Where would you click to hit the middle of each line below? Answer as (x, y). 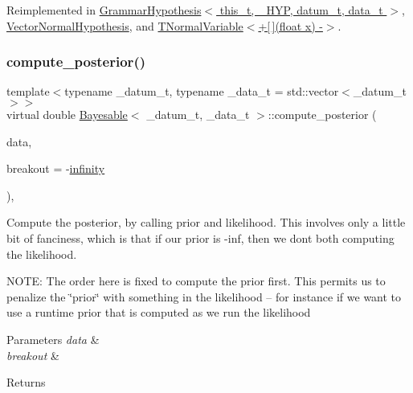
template (28, 91)
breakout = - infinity (56, 168)
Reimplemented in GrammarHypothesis (104, 10)
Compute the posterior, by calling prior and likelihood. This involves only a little (206, 222)
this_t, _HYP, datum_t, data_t (301, 10)
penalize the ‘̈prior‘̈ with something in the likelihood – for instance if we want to (204, 296)
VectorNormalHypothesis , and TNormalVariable (125, 25)
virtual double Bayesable (67, 114)
